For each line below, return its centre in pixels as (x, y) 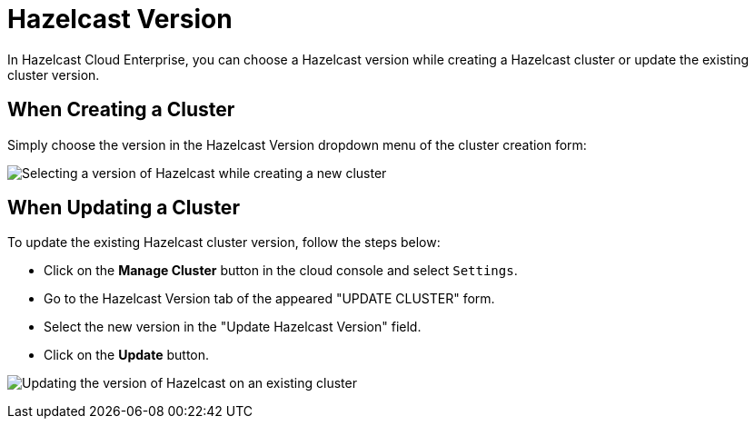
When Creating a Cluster (121, 110)
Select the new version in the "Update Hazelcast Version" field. (233, 327)
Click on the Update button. (127, 355)
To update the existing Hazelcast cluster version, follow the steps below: (224, 243)
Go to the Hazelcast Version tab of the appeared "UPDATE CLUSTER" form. (269, 299)
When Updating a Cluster (124, 208)
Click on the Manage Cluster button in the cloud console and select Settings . (281, 271)
